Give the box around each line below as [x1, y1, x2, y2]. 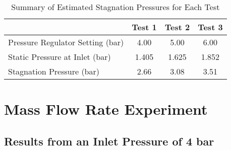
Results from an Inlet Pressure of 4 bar [4, 133, 214, 148]
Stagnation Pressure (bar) [8, 65, 100, 77]
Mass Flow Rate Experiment [4, 99, 208, 119]
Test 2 [164, 21, 190, 33]
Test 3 [198, 21, 223, 33]
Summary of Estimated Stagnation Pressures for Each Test [11, 1, 220, 13]
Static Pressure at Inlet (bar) [8, 51, 111, 62]
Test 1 [132, 21, 157, 33]
